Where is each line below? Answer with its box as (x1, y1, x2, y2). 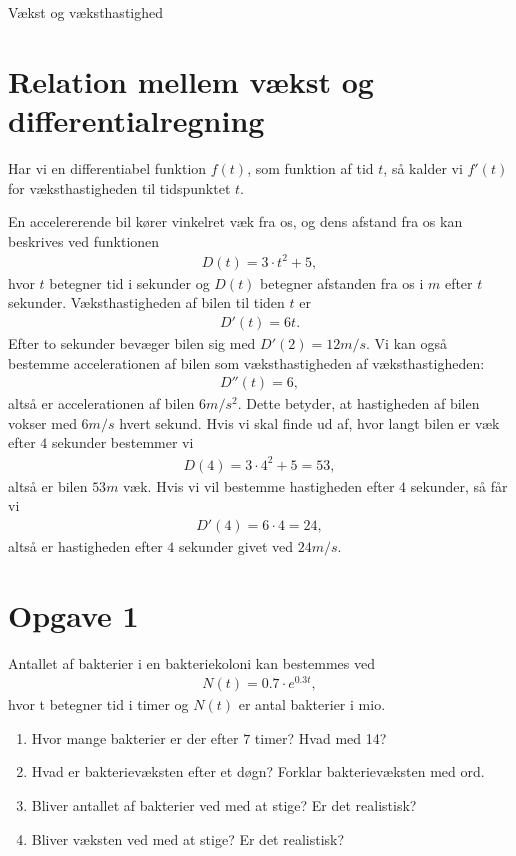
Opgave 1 (8, 594, 139, 635)
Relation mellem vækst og (8, 60, 374, 101)
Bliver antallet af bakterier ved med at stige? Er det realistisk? (31, 794, 417, 815)
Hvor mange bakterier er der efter (31, 727, 239, 748)
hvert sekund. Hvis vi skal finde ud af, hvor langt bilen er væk (119, 412, 500, 433)
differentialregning (8, 99, 265, 140)
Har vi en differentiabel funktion (8, 157, 207, 178)
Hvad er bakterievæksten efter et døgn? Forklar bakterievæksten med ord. (31, 761, 485, 782)
